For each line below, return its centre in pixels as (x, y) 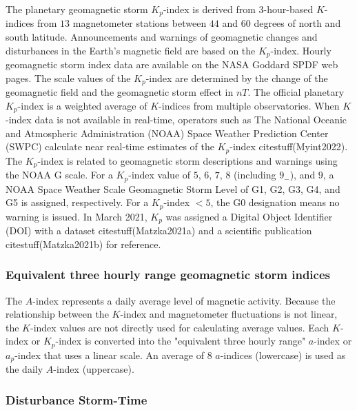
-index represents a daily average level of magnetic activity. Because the (184, 300)
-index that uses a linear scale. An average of (109, 355)
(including (255, 175)
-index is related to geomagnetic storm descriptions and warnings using (187, 160)
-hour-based (288, 9)
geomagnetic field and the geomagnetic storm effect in (120, 92)
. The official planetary (296, 92)
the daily (24, 369)
